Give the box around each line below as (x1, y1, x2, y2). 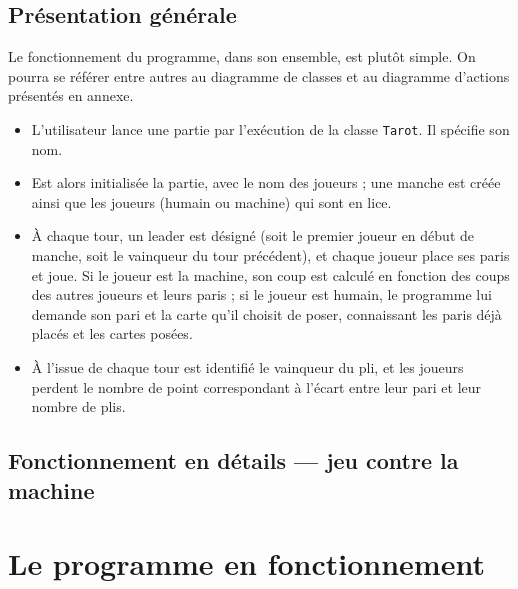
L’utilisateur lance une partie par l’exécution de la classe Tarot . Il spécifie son (31, 118, 510, 139)
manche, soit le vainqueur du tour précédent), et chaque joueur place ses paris (31, 245, 510, 266)
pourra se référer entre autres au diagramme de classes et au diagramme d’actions (8, 65, 510, 86)
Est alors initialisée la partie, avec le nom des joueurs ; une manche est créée (31, 172, 501, 193)
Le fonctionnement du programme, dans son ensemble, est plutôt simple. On (8, 46, 476, 67)
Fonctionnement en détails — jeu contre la (8, 445, 459, 476)
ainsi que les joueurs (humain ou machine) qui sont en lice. (31, 191, 392, 212)
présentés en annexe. (8, 85, 134, 106)
